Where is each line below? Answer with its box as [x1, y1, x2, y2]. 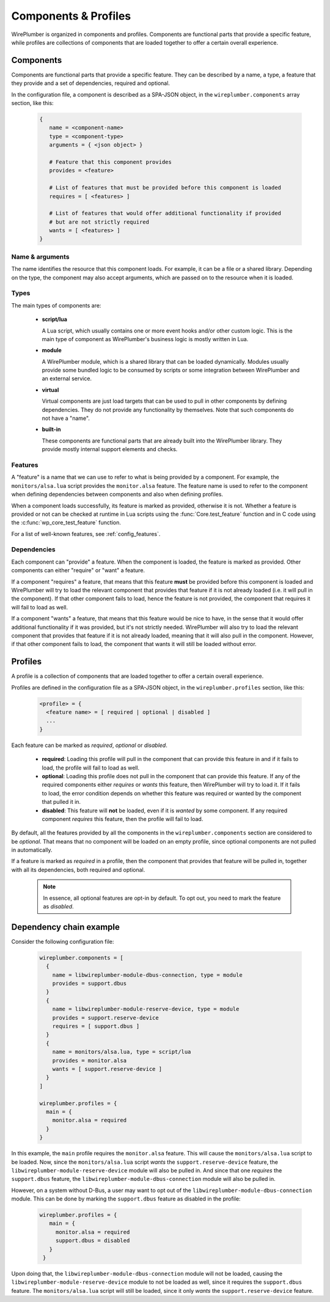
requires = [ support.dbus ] [52, 1023, 140, 1030]
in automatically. [11, 847, 53, 854]
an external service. [42, 375, 92, 382]
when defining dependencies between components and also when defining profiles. [11, 491, 223, 498]
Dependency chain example [11, 922, 120, 932]
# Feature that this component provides [49, 158, 172, 165]
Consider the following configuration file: [11, 938, 114, 945]
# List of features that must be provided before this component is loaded [49, 184, 281, 191]
